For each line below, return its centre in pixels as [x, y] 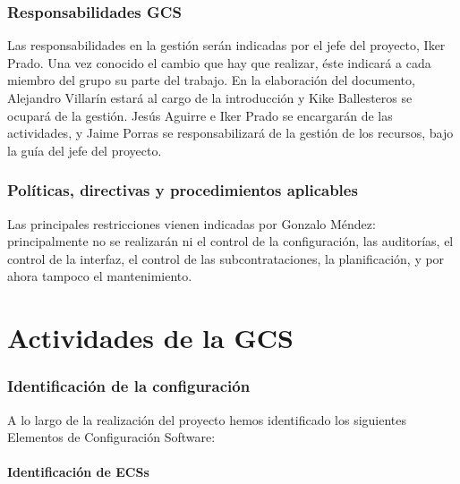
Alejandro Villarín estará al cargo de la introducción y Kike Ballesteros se [210, 98]
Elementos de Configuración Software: [111, 437]
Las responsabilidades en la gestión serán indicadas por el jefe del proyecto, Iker [226, 45]
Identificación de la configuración [129, 386]
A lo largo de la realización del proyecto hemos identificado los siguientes [207, 419]
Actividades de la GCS [150, 338]
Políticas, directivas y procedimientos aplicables [183, 190]
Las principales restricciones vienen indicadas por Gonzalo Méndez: [192, 223]
